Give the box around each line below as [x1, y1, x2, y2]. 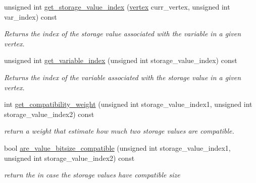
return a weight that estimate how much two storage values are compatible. [4, 126, 234, 136]
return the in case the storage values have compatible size [4, 169, 180, 180]
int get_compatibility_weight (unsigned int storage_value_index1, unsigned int [4, 99, 252, 109]
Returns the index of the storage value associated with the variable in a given [4, 28, 241, 39]
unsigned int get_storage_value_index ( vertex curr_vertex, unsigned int [4, 2, 230, 12]
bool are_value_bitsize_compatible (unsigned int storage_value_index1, [4, 142, 231, 153]
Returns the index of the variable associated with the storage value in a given [4, 72, 241, 82]
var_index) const [4, 11, 57, 22]
